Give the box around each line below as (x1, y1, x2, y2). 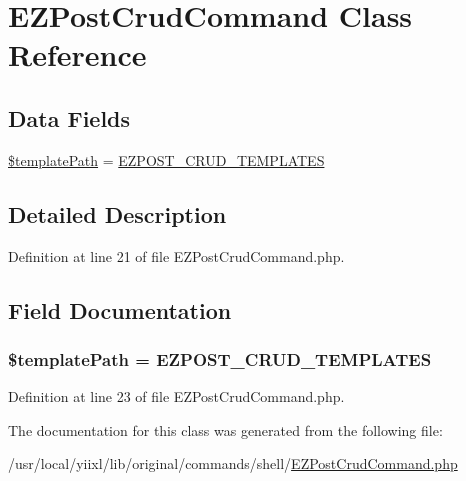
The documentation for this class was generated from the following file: (8, 419, 443, 440)
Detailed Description (8, 198, 227, 229)
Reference (8, 34, 147, 75)
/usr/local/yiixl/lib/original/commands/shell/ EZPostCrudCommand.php (8, 453, 458, 474)
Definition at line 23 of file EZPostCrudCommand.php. (8, 386, 345, 407)
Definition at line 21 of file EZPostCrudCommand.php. (8, 245, 345, 266)
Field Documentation (8, 294, 232, 325)
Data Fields (8, 102, 131, 133)
